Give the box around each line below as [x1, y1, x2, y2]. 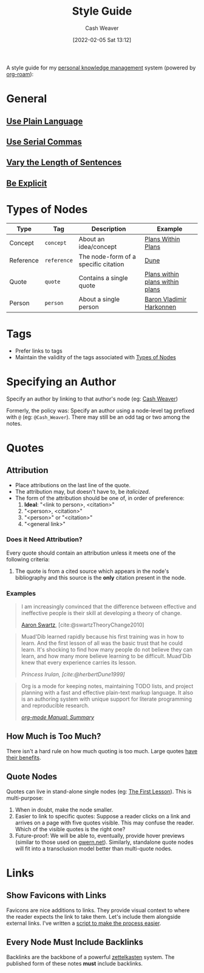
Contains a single [78, 273, 129, 282]
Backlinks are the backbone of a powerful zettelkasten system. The [6, 953, 175, 960]
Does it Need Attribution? [6, 535, 83, 544]
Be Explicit [6, 178, 47, 188]
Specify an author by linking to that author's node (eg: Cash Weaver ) [6, 395, 178, 402]
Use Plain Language [6, 116, 83, 126]
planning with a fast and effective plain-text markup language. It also [21, 689, 193, 697]
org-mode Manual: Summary [21, 714, 95, 721]
